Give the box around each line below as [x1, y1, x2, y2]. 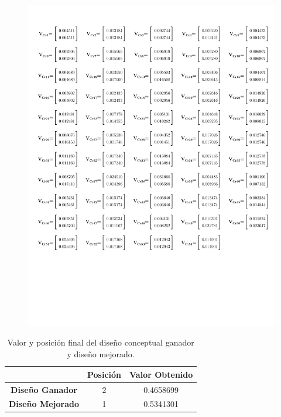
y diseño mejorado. [67, 348, 135, 360]
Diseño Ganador [11, 383, 77, 395]
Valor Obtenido [129, 368, 193, 380]
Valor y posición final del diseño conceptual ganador [7, 336, 194, 348]
